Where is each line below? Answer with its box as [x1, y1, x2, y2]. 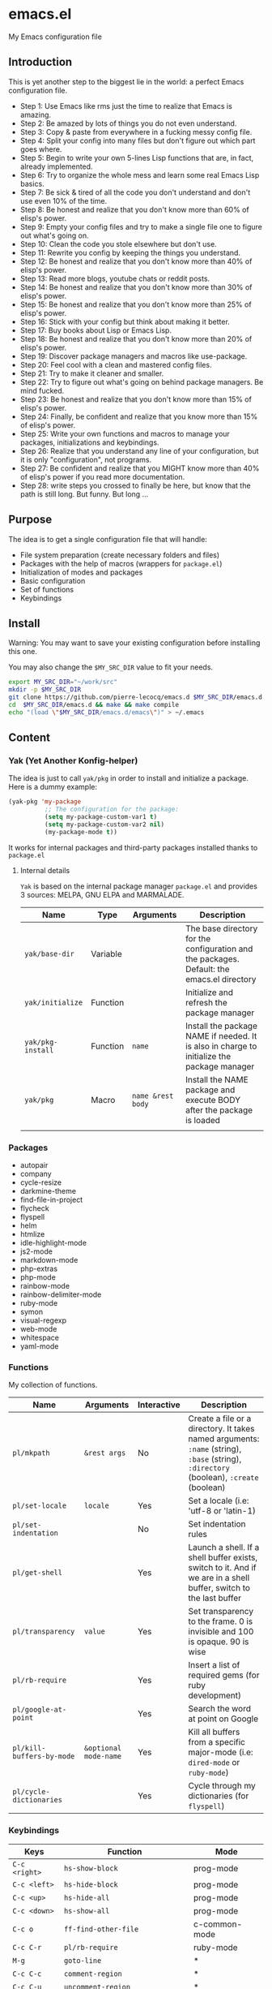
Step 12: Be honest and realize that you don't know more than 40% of [19, 256, 253, 266]
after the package [185, 1104, 253, 1116]
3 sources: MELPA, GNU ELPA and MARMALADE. [19, 889, 185, 899]
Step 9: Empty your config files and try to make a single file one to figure [19, 222, 263, 231]
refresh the [185, 997, 228, 1008]
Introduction [8, 55, 73, 69]
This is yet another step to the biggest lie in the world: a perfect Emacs [8, 76, 244, 86]
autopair [19, 1160, 49, 1170]
